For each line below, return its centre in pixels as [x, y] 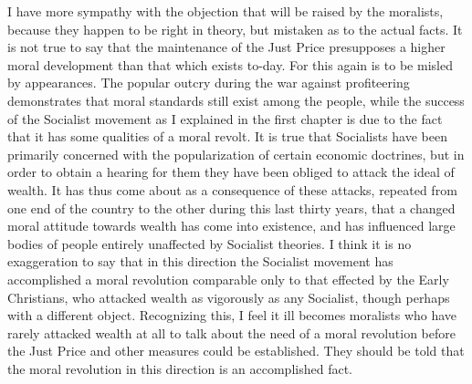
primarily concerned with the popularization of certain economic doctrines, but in [236, 154]
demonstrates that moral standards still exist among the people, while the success [236, 100]
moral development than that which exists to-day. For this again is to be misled [230, 64]
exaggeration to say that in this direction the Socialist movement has [200, 261]
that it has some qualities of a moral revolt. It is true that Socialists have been [227, 136]
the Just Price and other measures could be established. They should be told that [236, 351]
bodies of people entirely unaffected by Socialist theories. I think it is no [210, 243]
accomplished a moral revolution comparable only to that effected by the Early [228, 279]
